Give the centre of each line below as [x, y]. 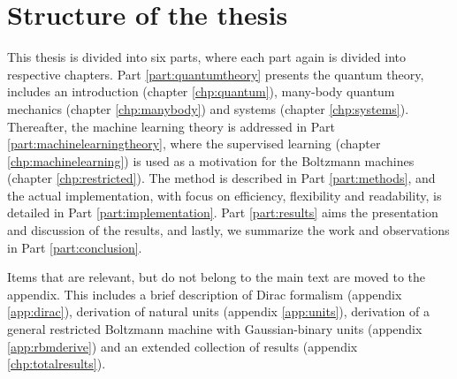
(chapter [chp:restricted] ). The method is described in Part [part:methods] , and [221, 178]
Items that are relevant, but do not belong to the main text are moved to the [217, 277]
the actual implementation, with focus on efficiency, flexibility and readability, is [225, 195]
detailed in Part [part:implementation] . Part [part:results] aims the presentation [223, 212]
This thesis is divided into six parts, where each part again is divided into [206, 57]
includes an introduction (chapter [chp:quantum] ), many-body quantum [201, 91]
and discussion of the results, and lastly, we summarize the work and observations [228, 230]
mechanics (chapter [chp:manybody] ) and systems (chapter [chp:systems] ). [208, 108]
